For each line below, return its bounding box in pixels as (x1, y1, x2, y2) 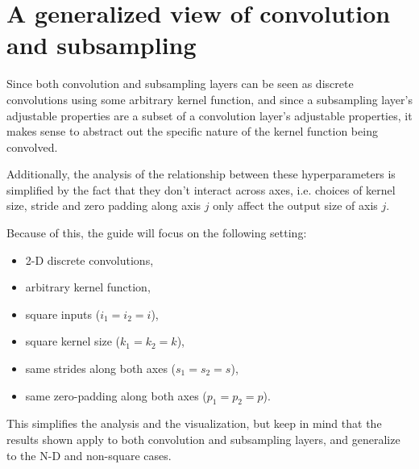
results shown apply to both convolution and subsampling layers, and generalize (6, 431, 400, 448)
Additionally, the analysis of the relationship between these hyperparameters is (6, 165, 396, 182)
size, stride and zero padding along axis (6, 197, 201, 214)
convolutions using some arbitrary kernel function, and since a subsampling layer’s (6, 90, 413, 107)
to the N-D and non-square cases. (6, 446, 172, 463)
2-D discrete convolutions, (25, 251, 154, 268)
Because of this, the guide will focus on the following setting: (6, 224, 307, 241)
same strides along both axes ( (25, 360, 176, 377)
